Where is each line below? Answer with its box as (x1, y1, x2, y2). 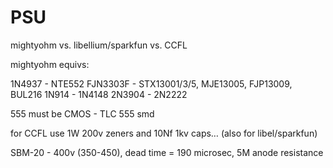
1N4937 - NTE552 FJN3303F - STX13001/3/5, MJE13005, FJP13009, (10, 77, 293, 90)
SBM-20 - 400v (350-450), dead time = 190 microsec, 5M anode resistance (10, 146, 324, 158)
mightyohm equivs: (10, 58, 90, 70)
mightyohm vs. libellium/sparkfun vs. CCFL (10, 39, 188, 51)
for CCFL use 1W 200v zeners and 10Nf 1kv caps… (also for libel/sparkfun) (10, 127, 318, 139)
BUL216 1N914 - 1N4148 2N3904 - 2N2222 (10, 88, 188, 100)
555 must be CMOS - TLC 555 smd (10, 107, 155, 120)
